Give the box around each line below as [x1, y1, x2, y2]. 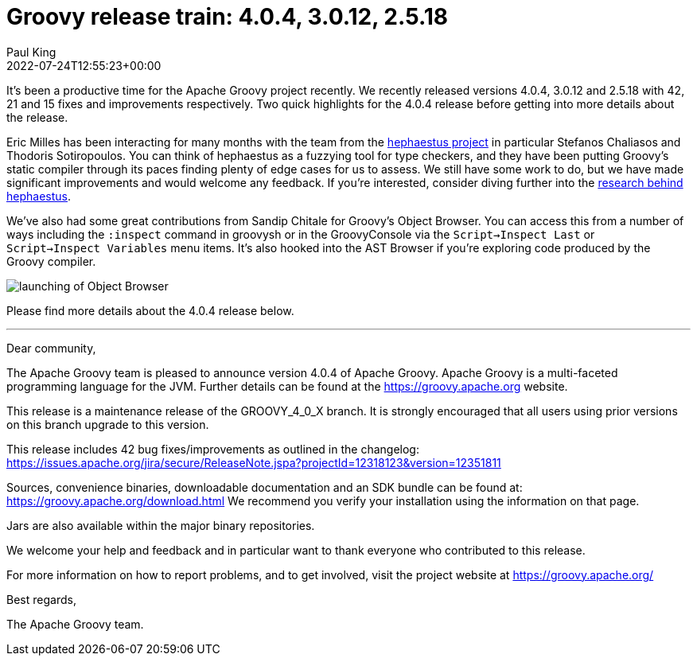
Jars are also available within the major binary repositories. [6, 518, 315, 532]
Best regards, [6, 592, 76, 606]
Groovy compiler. [6, 254, 96, 268]
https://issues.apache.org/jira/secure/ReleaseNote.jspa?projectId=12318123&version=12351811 [6, 455, 501, 469]
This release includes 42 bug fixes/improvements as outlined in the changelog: [6, 442, 419, 456]
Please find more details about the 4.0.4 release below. [6, 303, 294, 317]
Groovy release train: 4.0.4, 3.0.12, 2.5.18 [6, 3, 449, 30]
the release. [6, 110, 68, 124]
